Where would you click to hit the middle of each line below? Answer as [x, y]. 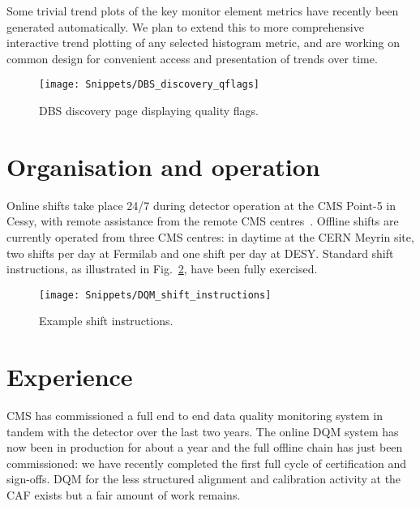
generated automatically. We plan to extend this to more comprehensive [185, 26]
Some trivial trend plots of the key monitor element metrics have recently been [203, 11]
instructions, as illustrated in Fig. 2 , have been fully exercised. [162, 269]
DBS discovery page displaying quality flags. [149, 111]
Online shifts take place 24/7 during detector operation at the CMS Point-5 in [201, 205]
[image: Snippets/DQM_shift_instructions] [155, 295]
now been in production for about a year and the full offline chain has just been [205, 447]
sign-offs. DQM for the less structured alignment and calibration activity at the [204, 479]
